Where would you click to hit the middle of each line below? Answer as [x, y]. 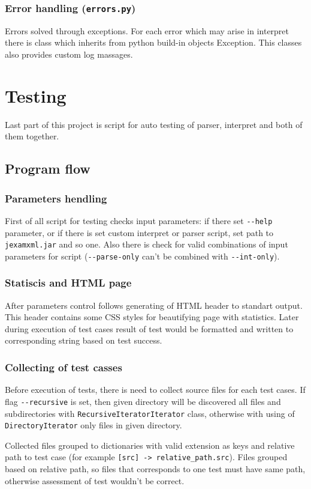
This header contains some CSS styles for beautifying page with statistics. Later [152, 317]
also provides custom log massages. [69, 54]
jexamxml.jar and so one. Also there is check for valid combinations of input [147, 244]
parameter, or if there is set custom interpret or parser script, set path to [139, 232]
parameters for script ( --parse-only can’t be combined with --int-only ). [142, 256]
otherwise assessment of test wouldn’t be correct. [95, 480]
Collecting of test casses [64, 367]
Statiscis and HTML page [68, 283]
